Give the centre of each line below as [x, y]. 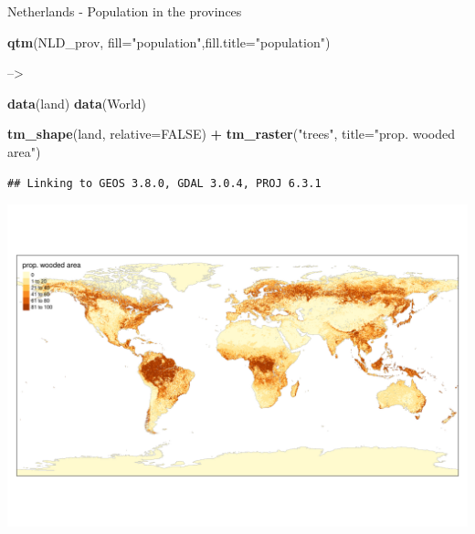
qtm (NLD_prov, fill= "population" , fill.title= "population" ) [169, 42]
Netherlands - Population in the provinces [125, 11]
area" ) [24, 151]
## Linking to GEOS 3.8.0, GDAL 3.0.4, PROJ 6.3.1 [164, 183]
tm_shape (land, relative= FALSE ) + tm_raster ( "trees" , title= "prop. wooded [231, 134]
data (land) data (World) [77, 103]
